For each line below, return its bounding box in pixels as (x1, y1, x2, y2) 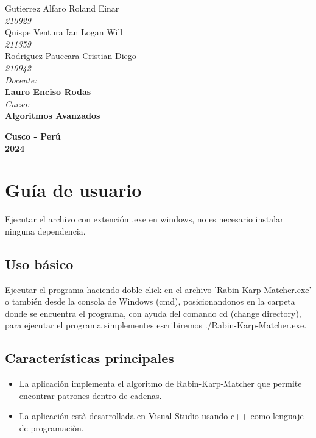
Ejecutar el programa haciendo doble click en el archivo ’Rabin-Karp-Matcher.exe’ (5, 283, 312, 295)
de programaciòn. (19, 422, 84, 434)
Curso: (5, 97, 30, 110)
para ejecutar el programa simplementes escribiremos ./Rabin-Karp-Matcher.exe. (5, 319, 307, 331)
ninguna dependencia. (5, 224, 86, 237)
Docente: (5, 73, 37, 86)
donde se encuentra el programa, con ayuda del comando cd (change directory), (5, 306, 301, 319)
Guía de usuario (5, 177, 142, 202)
